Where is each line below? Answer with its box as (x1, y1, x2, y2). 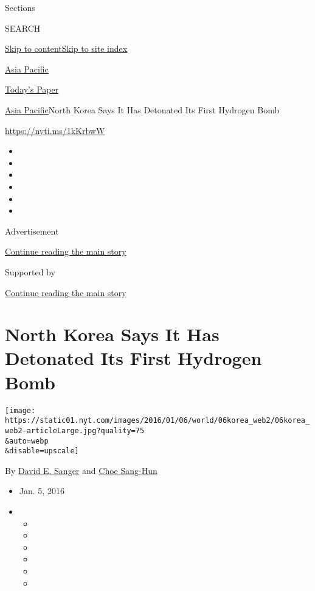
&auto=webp (5, 436, 49, 445)
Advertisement (5, 224, 59, 237)
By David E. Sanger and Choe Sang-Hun (5, 464, 157, 476)
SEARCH (5, 21, 41, 34)
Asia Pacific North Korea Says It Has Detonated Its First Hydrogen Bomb (5, 103, 280, 116)
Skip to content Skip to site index (5, 42, 128, 55)
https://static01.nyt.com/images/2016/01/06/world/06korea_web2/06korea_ (5, 416, 310, 425)
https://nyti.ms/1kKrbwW (5, 124, 105, 136)
